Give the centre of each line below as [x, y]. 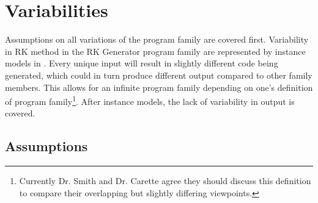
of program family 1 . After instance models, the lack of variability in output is [150, 100]
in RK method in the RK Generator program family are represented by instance [155, 51]
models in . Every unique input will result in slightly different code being [142, 63]
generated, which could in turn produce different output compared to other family [159, 75]
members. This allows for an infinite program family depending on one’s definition [159, 87]
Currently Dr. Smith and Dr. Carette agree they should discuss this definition [165, 181]
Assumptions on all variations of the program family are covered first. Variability [157, 39]
